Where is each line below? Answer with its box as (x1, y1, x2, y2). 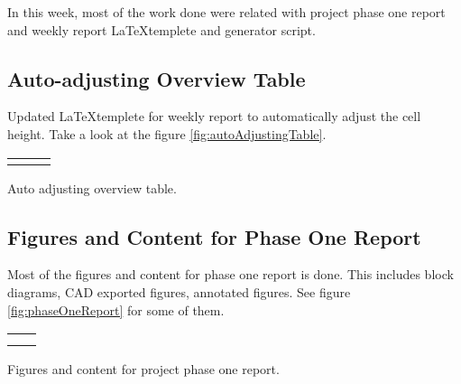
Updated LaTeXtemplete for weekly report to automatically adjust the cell (7, 107, 421, 126)
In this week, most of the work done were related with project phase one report (7, 3, 446, 21)
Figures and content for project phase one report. (7, 360, 280, 379)
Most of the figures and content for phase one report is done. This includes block (7, 265, 454, 284)
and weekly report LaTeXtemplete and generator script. (7, 20, 316, 39)
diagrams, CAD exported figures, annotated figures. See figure (7, 282, 351, 301)
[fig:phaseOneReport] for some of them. (7, 300, 225, 319)
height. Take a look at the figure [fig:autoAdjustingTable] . (7, 124, 327, 143)
